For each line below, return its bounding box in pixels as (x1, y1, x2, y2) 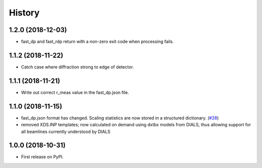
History (9, 7, 40, 18)
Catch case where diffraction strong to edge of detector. (21, 64, 134, 70)
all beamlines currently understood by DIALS (21, 129, 111, 134)
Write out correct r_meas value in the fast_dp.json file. (21, 89, 130, 95)
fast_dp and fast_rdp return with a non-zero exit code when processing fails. (21, 39, 174, 45)
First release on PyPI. (21, 154, 64, 160)
